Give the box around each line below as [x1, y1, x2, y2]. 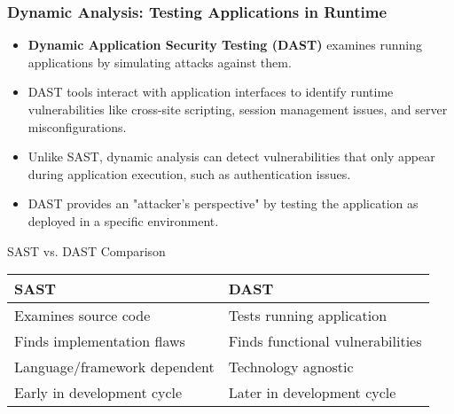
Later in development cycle [228, 382, 396, 403]
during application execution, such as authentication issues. [27, 164, 351, 183]
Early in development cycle [14, 382, 183, 403]
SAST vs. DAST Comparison [7, 241, 166, 260]
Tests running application [228, 305, 387, 326]
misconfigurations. [27, 117, 127, 136]
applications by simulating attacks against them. [27, 52, 292, 71]
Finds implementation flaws [14, 331, 185, 352]
